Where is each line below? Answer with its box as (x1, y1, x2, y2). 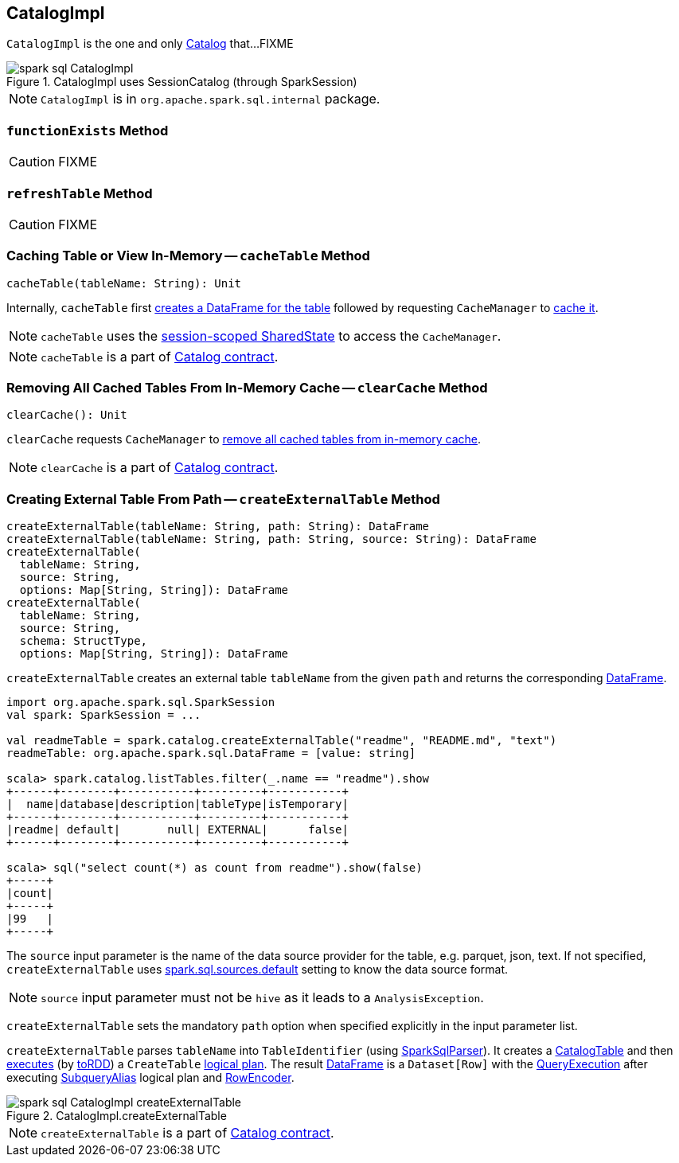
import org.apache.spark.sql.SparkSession (6, 696, 275, 709)
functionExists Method (6, 122, 169, 139)
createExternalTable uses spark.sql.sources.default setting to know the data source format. (6, 962, 509, 977)
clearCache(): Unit (6, 408, 127, 422)
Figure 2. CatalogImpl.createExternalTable (6, 1109, 227, 1123)
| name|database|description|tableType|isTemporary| (6, 798, 349, 811)
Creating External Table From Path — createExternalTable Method (6, 490, 440, 507)
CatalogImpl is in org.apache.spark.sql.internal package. (41, 91, 380, 107)
